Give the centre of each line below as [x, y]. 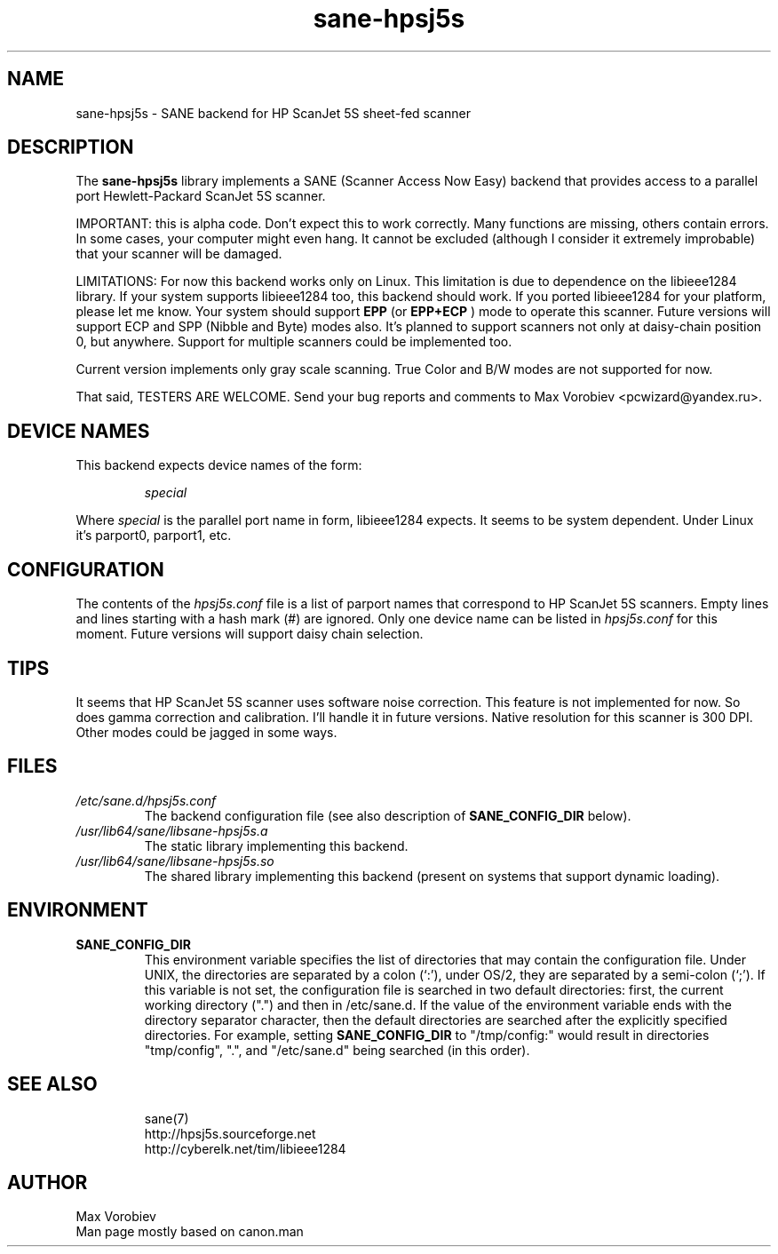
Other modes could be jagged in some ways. [206, 732]
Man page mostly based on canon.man [190, 1232]
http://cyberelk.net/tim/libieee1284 [245, 1148]
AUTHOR [48, 1182]
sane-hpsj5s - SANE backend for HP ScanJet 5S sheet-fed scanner [273, 113]
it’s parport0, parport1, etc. [154, 536]
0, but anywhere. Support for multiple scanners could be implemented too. [294, 342]
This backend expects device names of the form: [219, 465]
